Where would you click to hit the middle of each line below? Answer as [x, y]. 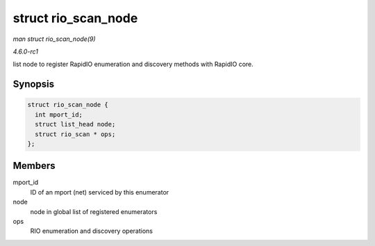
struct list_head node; [75, 124]
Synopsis [34, 84]
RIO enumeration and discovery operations [91, 231]
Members [34, 166]
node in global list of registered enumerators [94, 211]
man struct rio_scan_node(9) [55, 39]
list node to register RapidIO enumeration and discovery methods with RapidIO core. [133, 64]
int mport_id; [59, 114]
